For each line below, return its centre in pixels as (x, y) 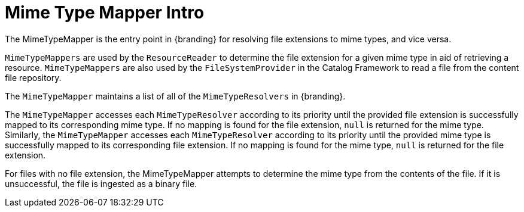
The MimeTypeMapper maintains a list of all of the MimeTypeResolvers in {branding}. (175, 96)
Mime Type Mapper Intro (105, 13)
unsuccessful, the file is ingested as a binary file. (101, 183)
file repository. (33, 77)
